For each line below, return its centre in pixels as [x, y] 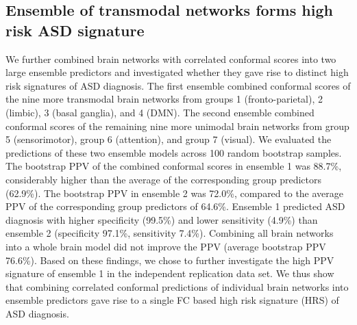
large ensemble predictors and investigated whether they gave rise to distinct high [177, 72]
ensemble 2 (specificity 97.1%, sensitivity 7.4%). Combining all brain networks [170, 233]
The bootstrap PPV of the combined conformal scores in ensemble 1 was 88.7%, [174, 166]
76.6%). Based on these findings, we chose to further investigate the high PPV [170, 260]
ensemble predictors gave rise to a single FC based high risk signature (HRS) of [172, 300]
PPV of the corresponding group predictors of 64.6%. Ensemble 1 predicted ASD [175, 206]
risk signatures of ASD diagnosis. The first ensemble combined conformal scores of [178, 85]
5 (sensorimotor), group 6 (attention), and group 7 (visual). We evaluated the [169, 139]
